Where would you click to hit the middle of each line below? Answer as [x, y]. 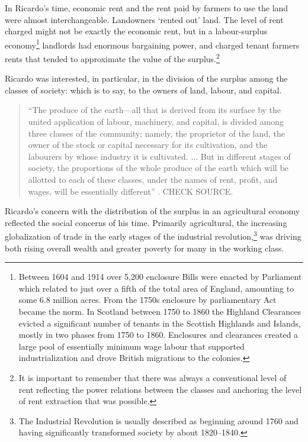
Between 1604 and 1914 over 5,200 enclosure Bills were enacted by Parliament [160, 277]
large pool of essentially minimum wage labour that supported [131, 346]
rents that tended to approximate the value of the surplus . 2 [112, 58]
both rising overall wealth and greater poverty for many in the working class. [145, 248]
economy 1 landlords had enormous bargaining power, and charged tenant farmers [152, 44]
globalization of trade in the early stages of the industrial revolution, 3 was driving [153, 235]
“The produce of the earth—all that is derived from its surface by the [155, 110]
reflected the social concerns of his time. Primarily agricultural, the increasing [146, 222]
